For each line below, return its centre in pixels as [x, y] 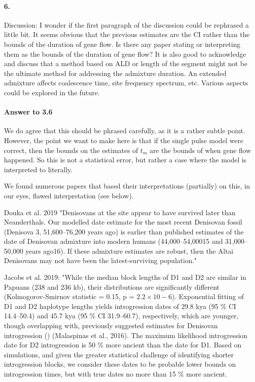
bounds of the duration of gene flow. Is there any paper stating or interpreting [122, 44]
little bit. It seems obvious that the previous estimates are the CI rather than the [127, 34]
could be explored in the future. [52, 92]
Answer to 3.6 [28, 112]
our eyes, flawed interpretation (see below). [69, 195]
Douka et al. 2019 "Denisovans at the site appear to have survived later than [120, 212]
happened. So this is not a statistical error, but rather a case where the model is [125, 160]
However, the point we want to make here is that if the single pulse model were [124, 140]
